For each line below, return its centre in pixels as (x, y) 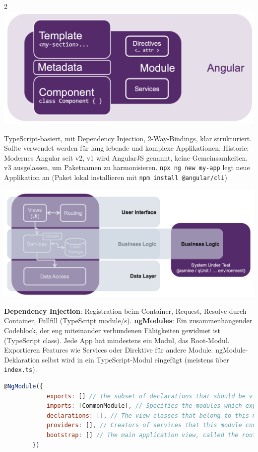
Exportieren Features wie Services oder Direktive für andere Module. (109, 350)
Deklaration (22, 359)
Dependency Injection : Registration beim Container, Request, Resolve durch (125, 311)
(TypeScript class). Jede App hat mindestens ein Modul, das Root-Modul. (117, 340)
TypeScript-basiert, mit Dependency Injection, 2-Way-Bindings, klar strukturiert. (128, 138)
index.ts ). (21, 369)
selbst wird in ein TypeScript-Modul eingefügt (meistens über (135, 359)
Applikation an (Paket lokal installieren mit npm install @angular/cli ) (116, 177)
